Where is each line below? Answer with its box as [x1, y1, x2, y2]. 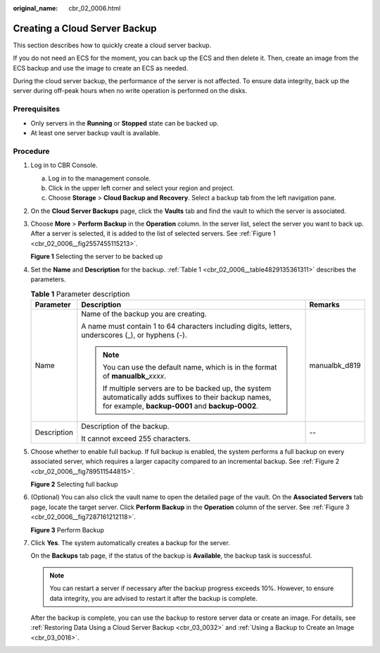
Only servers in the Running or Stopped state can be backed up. [30, 118, 219, 127]
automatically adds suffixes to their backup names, [102, 392, 272, 402]
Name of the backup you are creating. [81, 309, 207, 319]
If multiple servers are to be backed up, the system [102, 383, 272, 393]
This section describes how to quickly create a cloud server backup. [13, 41, 212, 49]
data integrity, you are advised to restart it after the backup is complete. [49, 594, 258, 602]
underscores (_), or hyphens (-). [81, 330, 187, 340]
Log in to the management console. [48, 173, 151, 183]
